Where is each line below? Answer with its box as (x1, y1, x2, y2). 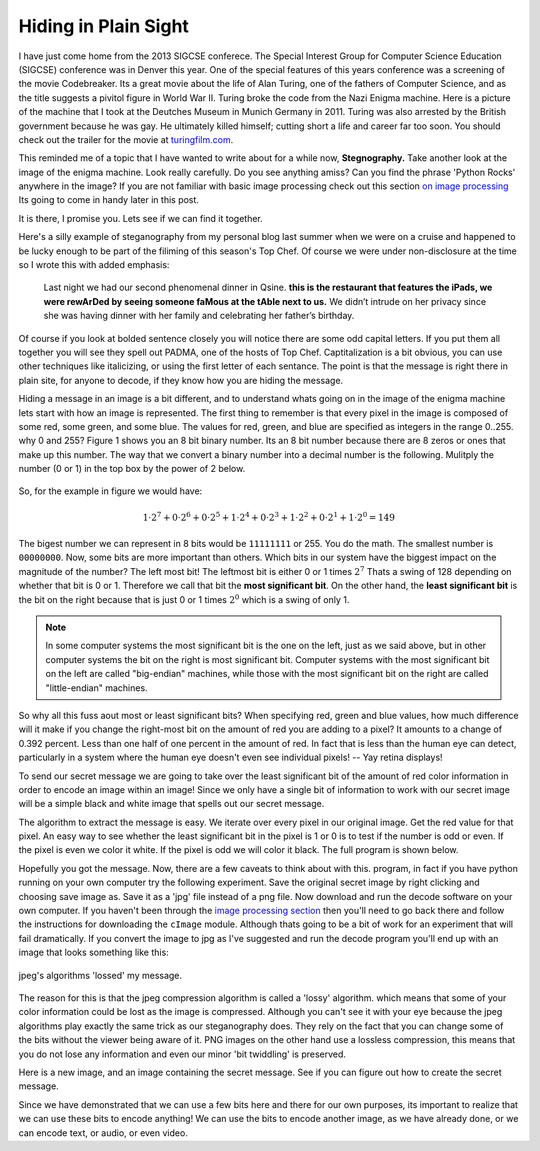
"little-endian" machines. (45, 681, 149, 694)
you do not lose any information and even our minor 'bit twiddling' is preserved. (18, 1048, 347, 1060)
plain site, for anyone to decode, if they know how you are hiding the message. (18, 374, 344, 386)
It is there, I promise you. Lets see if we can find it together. (18, 212, 264, 224)
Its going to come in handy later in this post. (18, 194, 200, 206)
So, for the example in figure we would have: (18, 485, 203, 497)
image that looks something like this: (18, 946, 169, 959)
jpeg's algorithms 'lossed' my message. (18, 969, 183, 981)
